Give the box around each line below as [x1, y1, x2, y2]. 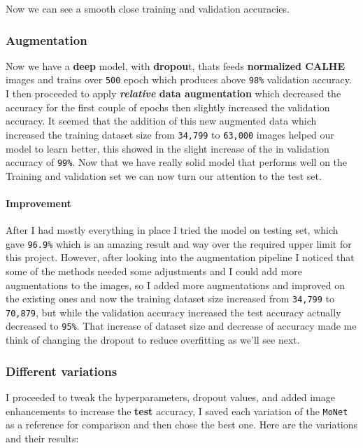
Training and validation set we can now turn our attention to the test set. [6, 168, 322, 183]
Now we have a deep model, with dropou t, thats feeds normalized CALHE [6, 58, 346, 73]
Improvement [6, 195, 71, 210]
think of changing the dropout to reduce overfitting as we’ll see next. [6, 332, 300, 347]
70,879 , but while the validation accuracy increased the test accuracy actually [6, 304, 341, 319]
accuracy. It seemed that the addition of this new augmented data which [6, 113, 317, 128]
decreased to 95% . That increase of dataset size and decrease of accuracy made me [6, 318, 357, 333]
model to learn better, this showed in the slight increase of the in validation [6, 141, 329, 155]
